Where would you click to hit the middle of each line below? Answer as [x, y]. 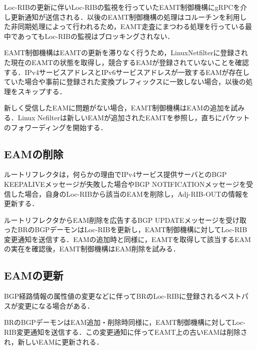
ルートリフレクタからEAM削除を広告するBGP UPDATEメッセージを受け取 [125, 220]
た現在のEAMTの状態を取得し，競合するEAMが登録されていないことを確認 [127, 62]
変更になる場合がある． [56, 305]
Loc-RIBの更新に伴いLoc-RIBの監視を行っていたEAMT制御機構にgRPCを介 [126, 7]
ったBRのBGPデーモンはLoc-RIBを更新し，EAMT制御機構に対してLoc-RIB [126, 229]
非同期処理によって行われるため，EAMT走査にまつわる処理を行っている [128, 26]
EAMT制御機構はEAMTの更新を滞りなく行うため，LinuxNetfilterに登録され [126, 52]
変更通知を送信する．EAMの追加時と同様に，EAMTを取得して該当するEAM [128, 239]
